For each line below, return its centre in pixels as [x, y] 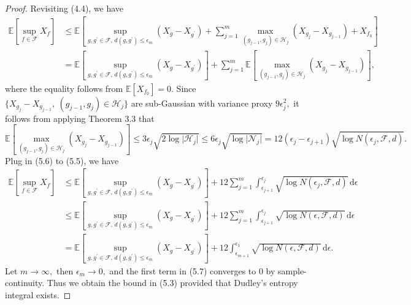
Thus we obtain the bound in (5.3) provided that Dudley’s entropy [172, 283]
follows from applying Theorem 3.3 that [80, 118]
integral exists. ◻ [38, 294]
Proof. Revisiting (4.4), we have [64, 8]
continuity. [25, 283]
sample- [292, 270]
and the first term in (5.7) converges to [183, 270]
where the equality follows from [64, 88]
